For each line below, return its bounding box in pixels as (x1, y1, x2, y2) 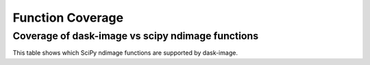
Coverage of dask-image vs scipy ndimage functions (12, 30, 259, 42)
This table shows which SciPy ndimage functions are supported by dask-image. (12, 49, 238, 57)
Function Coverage (12, 10, 123, 25)
